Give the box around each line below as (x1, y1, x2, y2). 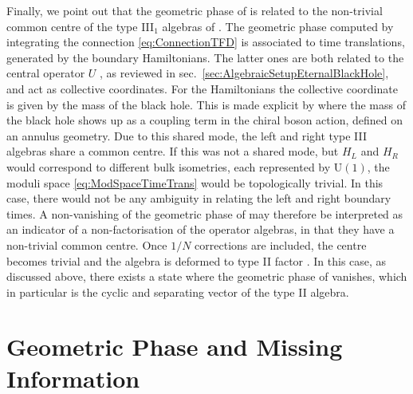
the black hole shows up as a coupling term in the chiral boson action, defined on (6, 112, 403, 128)
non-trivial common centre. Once (6, 236, 167, 253)
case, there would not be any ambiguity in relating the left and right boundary (6, 190, 391, 207)
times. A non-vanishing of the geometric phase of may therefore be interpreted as (6, 205, 403, 222)
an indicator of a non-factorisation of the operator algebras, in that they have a (6, 221, 395, 238)
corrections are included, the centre (195, 236, 367, 253)
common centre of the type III (6, 18, 155, 34)
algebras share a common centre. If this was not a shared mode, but (6, 143, 339, 160)
